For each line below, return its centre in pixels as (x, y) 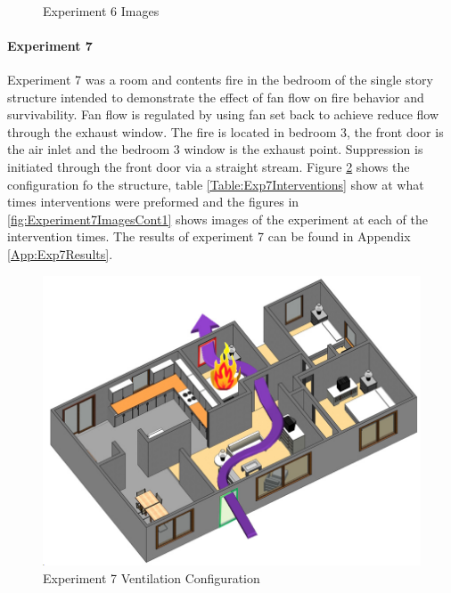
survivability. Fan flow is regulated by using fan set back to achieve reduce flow (223, 114)
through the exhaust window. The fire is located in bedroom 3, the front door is (225, 131)
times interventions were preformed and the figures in (153, 202)
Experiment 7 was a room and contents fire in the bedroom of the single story (220, 79)
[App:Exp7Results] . (60, 253)
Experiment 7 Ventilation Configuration (152, 578)
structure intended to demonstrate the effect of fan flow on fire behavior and (216, 97)
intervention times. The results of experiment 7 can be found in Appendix (209, 236)
